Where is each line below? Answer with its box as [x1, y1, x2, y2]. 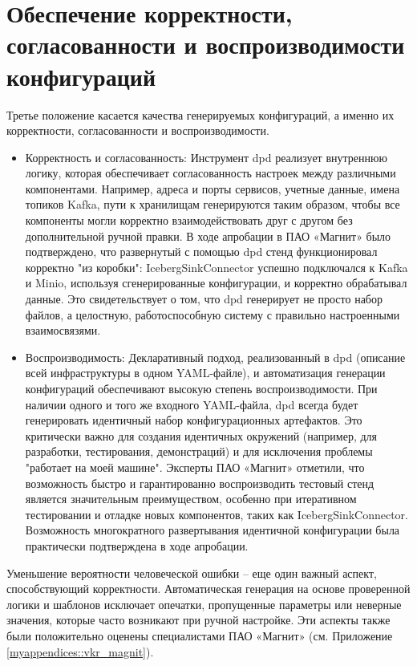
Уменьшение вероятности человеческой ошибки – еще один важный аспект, [6, 564, 377, 581]
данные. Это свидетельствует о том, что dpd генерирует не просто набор [25, 290, 383, 307]
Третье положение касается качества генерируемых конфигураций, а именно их [6, 106, 395, 123]
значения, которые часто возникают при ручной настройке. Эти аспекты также [6, 611, 391, 628]
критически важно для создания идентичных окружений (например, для [25, 427, 378, 444]
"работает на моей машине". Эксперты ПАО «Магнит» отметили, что [25, 458, 365, 475]
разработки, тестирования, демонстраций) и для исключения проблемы [25, 443, 373, 460]
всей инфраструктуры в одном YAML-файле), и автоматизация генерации [25, 364, 386, 381]
